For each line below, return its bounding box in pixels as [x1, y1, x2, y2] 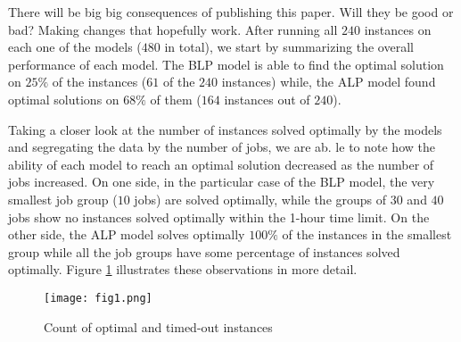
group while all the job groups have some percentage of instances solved [8, 242, 400, 261]
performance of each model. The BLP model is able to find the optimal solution [8, 54, 444, 73]
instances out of [224, 89, 310, 108]
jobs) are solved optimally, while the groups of [134, 189, 387, 208]
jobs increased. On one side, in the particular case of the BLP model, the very [8, 172, 435, 191]
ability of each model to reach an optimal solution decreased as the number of [8, 154, 434, 173]
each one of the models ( [8, 38, 142, 56]
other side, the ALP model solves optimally [8, 225, 245, 244]
